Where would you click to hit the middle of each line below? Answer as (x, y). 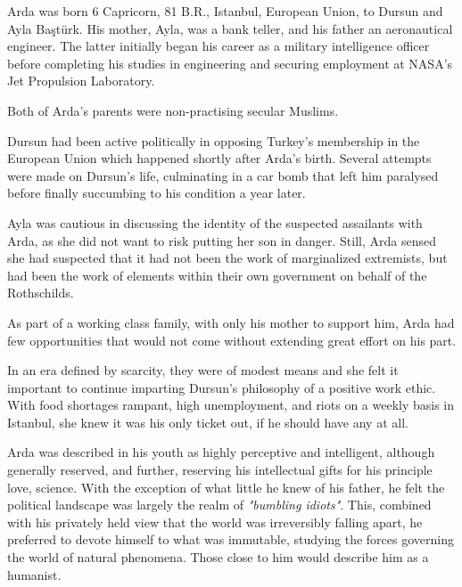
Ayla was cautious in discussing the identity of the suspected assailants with (215, 222)
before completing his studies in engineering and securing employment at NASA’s (230, 63)
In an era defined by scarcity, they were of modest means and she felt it (203, 370)
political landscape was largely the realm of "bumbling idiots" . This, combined (219, 505)
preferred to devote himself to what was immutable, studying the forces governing (231, 539)
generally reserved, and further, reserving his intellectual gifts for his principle (220, 470)
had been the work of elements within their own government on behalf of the (217, 275)
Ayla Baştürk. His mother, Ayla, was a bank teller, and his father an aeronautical (230, 28)
